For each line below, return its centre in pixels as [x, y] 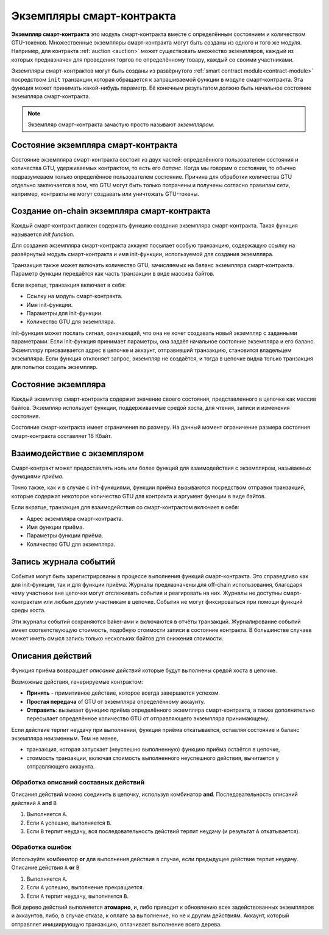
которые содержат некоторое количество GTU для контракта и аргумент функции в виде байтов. [139, 496]
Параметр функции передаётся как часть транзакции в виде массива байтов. [113, 274]
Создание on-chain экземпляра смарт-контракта [111, 211]
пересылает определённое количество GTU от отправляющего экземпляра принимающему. [148, 718]
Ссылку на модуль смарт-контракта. [75, 296]
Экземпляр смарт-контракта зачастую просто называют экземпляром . [121, 124]
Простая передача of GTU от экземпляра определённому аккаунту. [116, 701]
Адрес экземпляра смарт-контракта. [75, 518]
